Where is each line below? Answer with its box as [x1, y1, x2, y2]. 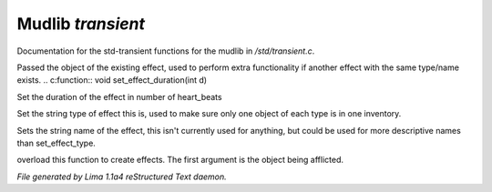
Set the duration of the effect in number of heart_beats [16, 91, 222, 102]
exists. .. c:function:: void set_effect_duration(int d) [16, 75, 208, 86]
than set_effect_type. [16, 137, 96, 148]
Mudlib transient [16, 14, 146, 34]
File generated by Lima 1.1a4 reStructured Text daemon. [16, 171, 227, 182]
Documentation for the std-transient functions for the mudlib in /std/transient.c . [16, 45, 315, 56]
